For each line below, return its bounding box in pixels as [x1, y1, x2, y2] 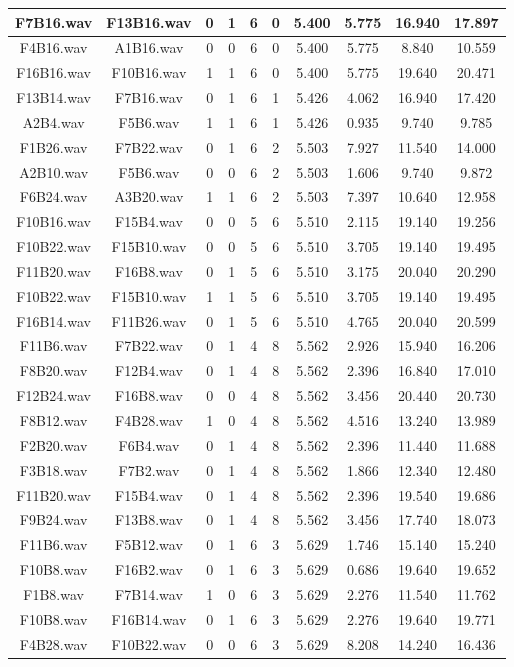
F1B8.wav [23, 583, 84, 604]
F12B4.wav [115, 360, 183, 381]
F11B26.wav [111, 310, 187, 331]
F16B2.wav [115, 559, 183, 580]
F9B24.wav [19, 509, 88, 530]
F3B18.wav [19, 459, 88, 480]
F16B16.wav [16, 62, 91, 83]
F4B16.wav [19, 37, 88, 58]
